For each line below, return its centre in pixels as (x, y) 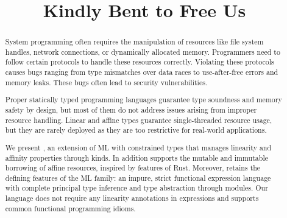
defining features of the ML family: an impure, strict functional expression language (138, 178)
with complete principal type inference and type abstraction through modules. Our (136, 188)
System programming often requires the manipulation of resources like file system (134, 42)
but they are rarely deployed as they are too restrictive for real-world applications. (136, 130)
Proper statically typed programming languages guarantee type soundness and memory (143, 100)
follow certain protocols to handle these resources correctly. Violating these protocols (140, 62)
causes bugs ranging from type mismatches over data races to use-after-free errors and (142, 72)
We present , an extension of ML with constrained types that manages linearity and (138, 147)
